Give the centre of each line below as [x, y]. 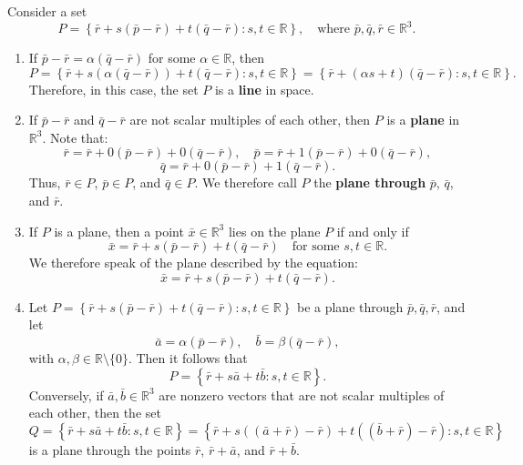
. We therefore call [246, 182]
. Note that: [75, 137]
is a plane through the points [110, 450]
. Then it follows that [188, 358]
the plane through [370, 182]
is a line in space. [264, 89]
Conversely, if [66, 394]
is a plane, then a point [119, 231]
